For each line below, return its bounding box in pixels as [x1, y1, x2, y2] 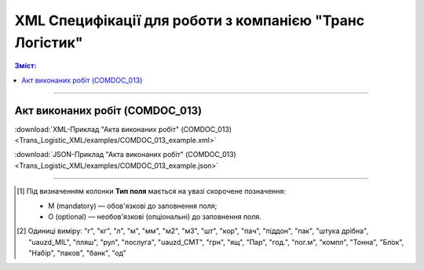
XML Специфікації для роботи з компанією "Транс [14, 12, 365, 29]
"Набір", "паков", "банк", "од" [28, 248, 127, 258]
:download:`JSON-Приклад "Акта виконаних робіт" [14, 150, 185, 159]
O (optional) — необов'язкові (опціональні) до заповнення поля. [48, 212, 262, 221]
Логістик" [14, 34, 83, 51]
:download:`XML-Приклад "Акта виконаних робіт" [14, 124, 180, 133]
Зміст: [14, 61, 37, 71]
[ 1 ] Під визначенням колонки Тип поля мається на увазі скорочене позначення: [16, 187, 287, 196]
